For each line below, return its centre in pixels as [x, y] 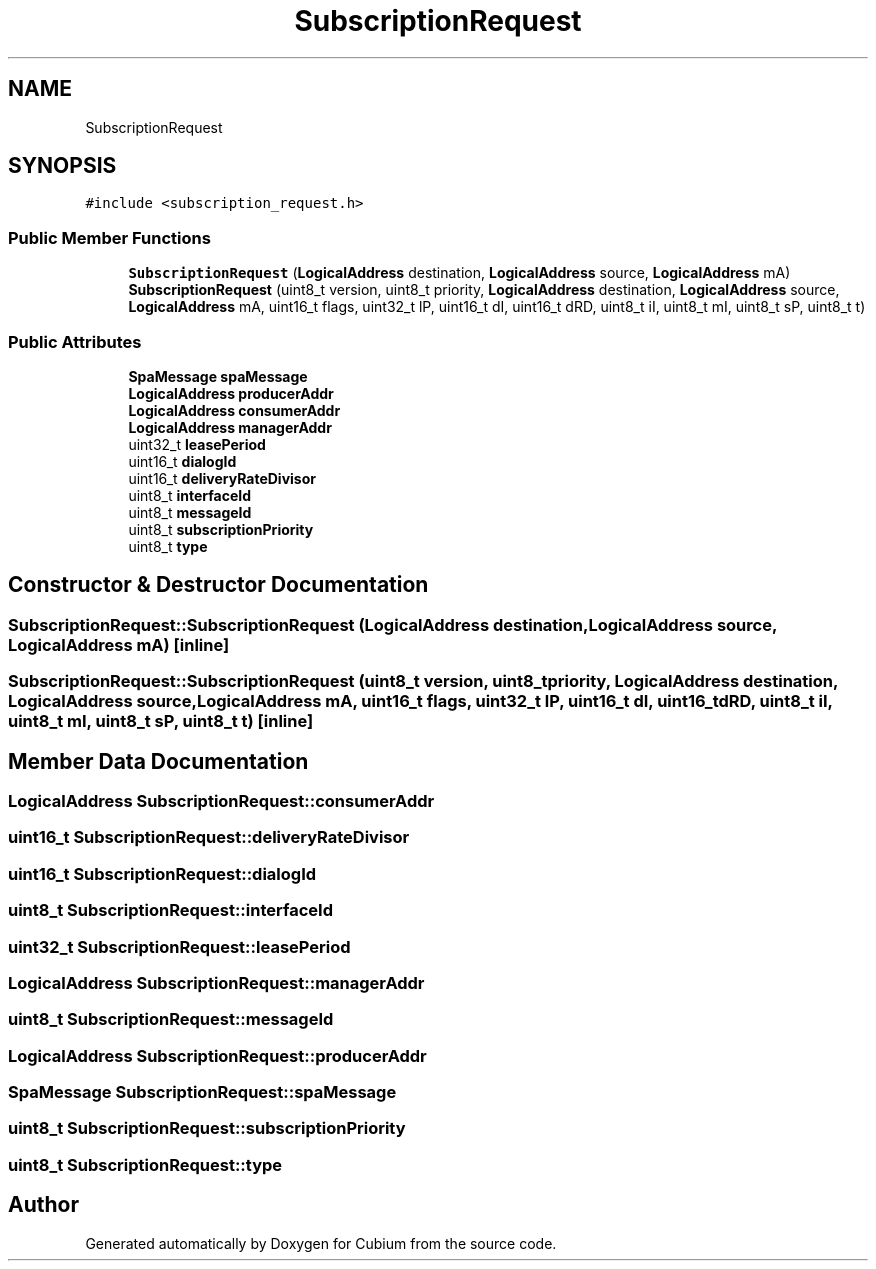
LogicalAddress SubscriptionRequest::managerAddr [216, 982]
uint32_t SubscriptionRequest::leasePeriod [179, 946]
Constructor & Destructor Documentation [218, 585]
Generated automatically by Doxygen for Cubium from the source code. [321, 1243]
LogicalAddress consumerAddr [234, 410]
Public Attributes [75, 341]
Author [43, 1205]
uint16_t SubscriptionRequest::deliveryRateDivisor [209, 837]
